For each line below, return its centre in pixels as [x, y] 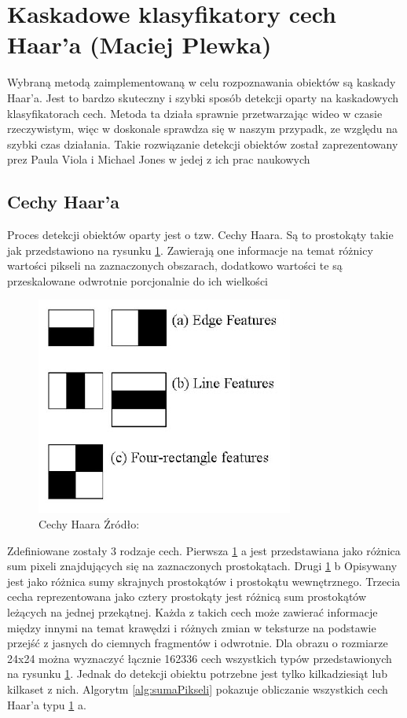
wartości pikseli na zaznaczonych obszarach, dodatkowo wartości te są [175, 265]
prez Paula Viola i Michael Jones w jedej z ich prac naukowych [159, 159]
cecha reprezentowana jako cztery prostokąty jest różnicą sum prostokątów [187, 596]
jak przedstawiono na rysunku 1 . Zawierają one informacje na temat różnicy [190, 250]
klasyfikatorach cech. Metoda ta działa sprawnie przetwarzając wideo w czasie [195, 113]
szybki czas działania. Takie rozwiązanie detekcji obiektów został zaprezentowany [203, 144]
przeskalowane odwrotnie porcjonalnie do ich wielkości [137, 280]
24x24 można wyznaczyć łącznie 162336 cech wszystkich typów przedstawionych [200, 658]
